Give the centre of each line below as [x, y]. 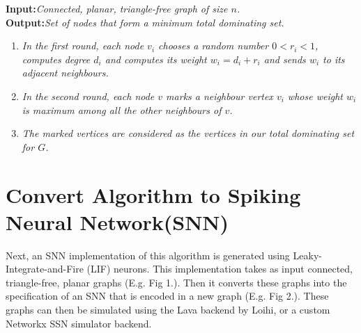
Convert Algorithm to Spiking [153, 194]
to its [334, 59]
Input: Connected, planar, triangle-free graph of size [117, 8]
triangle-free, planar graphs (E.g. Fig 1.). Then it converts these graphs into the [176, 282]
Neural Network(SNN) [117, 221]
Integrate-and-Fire [45, 269]
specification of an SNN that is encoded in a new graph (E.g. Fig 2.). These [167, 296]
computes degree [56, 59]
